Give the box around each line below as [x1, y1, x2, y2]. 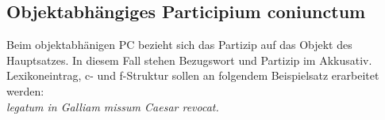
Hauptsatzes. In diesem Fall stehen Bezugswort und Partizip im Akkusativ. [6, 51, 372, 68]
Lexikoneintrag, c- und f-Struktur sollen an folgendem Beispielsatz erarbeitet [6, 67, 379, 84]
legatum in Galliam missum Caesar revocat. [6, 98, 219, 114]
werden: [6, 82, 44, 99]
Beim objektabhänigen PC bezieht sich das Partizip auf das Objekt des [6, 36, 352, 53]
